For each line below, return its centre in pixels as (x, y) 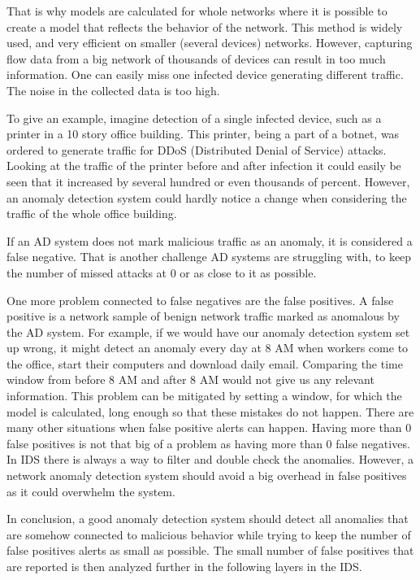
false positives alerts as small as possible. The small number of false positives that (210, 550)
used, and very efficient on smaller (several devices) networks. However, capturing (210, 43)
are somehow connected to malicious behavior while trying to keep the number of (209, 534)
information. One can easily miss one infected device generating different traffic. (205, 74)
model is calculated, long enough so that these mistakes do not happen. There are (210, 411)
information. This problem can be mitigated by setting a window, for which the (204, 396)
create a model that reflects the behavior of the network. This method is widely (205, 26)
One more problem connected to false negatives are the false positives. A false (200, 300)
